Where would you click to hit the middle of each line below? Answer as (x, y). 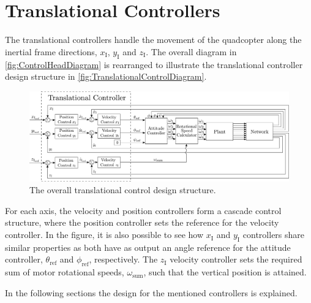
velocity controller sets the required (236, 259)
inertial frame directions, (51, 51)
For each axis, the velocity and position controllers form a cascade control (143, 210)
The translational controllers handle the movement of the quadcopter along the (153, 40)
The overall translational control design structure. (123, 190)
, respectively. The (123, 259)
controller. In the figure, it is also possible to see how (104, 235)
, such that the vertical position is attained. (225, 272)
